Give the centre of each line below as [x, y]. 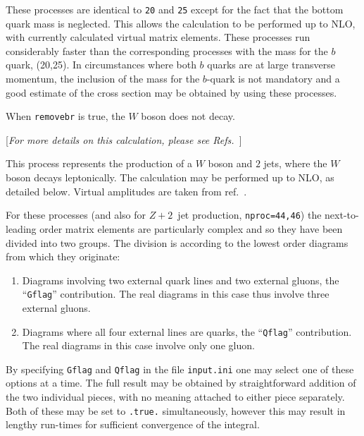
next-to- [342, 215]
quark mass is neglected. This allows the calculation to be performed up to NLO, [181, 23]
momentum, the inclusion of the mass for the [103, 79]
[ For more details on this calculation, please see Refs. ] [124, 139]
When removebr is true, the [65, 116]
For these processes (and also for [76, 215]
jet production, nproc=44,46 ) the [250, 215]
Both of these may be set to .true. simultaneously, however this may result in [176, 410]
